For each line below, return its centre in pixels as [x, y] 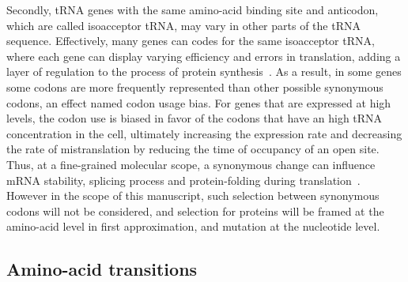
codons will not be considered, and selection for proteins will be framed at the [195, 211]
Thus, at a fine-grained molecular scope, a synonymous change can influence [191, 164]
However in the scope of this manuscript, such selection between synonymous [193, 196]
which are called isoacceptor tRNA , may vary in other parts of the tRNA [183, 25]
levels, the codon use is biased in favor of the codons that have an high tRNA [195, 118]
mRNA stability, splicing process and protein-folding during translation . [183, 180]
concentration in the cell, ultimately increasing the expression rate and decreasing [204, 133]
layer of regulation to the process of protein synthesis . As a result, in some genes [204, 71]
